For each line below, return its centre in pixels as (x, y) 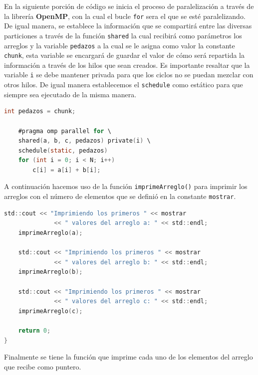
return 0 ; (34, 330)
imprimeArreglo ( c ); (50, 311)
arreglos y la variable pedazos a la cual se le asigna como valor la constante (120, 45)
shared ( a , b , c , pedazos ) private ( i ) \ (84, 141)
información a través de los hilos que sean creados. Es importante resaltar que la (127, 65)
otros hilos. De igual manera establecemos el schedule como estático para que (124, 85)
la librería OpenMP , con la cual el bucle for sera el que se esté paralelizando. (125, 16)
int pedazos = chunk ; (40, 111)
